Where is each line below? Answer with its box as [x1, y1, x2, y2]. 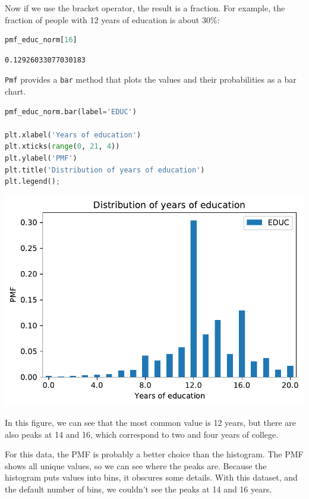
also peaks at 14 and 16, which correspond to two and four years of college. [5, 428, 279, 440]
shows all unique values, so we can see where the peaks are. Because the [5, 459, 267, 472]
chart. [5, 85, 26, 98]
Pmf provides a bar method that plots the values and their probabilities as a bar [5, 73, 297, 86]
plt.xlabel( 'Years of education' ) [5, 130, 141, 139]
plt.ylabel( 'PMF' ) [5, 154, 77, 162]
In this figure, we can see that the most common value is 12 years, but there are [5, 416, 297, 428]
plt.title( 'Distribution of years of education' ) [5, 165, 205, 174]
